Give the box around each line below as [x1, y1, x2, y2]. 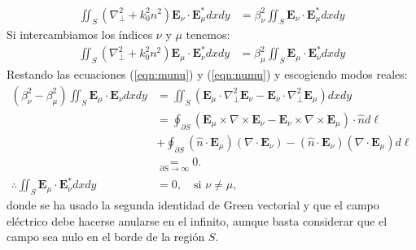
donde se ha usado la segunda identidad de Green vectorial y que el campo [7, 196, 379, 213]
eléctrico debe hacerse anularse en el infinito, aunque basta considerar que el [7, 212, 388, 229]
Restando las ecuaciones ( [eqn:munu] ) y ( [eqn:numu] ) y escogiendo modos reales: [7, 66, 408, 83]
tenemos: [186, 26, 230, 43]
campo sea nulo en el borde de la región [7, 228, 205, 245]
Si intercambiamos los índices [7, 26, 153, 43]
